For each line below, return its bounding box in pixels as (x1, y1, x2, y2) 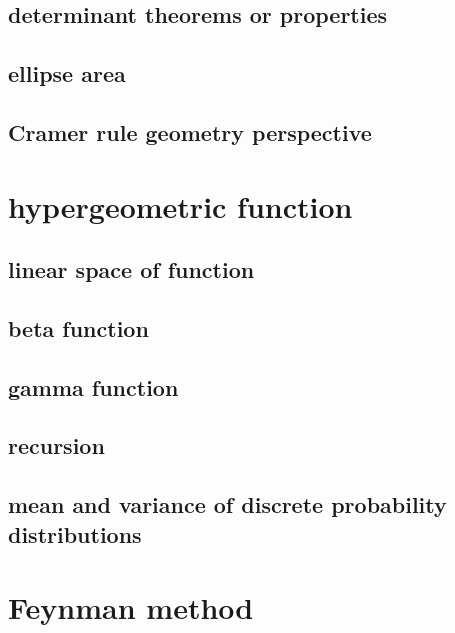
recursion (8, 430, 105, 461)
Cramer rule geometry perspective (8, 116, 372, 147)
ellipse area (8, 58, 126, 89)
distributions (8, 518, 142, 549)
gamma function (8, 371, 179, 402)
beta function (8, 312, 149, 343)
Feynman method (8, 587, 254, 628)
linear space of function (8, 254, 255, 285)
